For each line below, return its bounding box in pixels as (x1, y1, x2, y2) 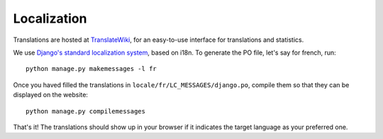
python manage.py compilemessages (26, 107, 145, 115)
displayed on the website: (13, 91, 89, 99)
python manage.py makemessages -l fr (26, 65, 157, 73)
